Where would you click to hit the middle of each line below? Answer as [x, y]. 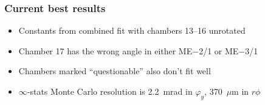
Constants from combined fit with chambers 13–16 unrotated [132, 30]
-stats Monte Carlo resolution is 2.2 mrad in [110, 91]
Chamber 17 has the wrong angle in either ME [105, 50]
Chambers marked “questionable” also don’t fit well [115, 71]
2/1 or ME [219, 50]
